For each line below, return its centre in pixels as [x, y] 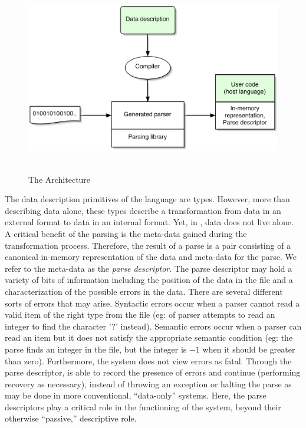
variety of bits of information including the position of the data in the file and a [149, 280]
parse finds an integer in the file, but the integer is [96, 349]
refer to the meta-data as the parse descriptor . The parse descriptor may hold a [149, 268]
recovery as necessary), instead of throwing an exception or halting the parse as [148, 383]
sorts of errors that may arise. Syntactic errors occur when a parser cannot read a [152, 303]
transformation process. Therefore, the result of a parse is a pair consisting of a [148, 245]
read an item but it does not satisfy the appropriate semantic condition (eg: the [149, 338]
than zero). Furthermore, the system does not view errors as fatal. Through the [148, 360]
